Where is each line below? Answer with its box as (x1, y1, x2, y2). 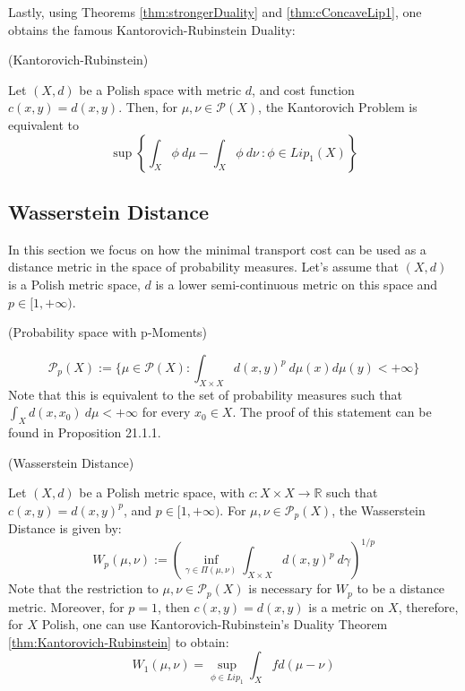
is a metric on (308, 597, 384, 616)
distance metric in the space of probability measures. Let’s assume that (8, 257, 399, 276)
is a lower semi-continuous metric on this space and (155, 274, 438, 293)
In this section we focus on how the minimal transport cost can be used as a (8, 239, 426, 258)
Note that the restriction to (8, 579, 159, 598)
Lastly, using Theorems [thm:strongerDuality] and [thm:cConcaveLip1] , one (8, 3, 422, 21)
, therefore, (398, 597, 459, 616)
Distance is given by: (8, 519, 122, 538)
